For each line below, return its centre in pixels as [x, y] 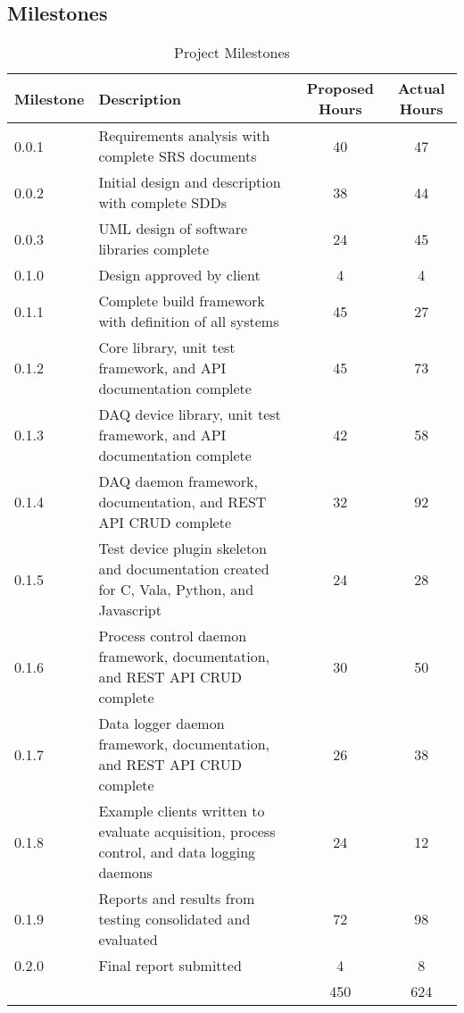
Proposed [340, 88]
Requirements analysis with [184, 136]
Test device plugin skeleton [182, 548]
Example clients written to [182, 811]
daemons [125, 873]
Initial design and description [190, 182]
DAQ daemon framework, [178, 481]
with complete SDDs [163, 203]
